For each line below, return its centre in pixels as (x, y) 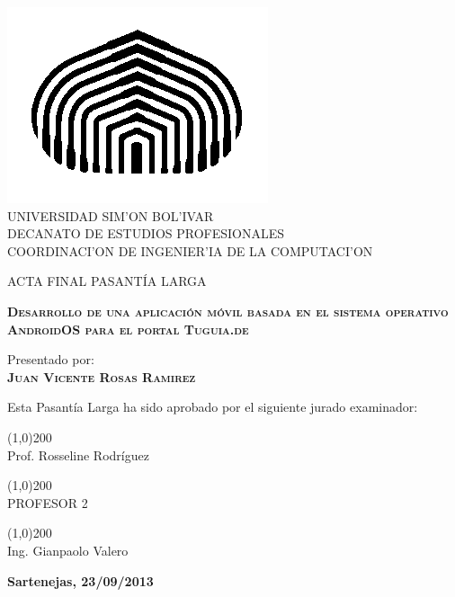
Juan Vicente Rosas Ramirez (102, 376)
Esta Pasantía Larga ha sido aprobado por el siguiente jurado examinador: (213, 407)
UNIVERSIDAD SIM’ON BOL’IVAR (111, 215)
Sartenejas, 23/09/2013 (80, 580)
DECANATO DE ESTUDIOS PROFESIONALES (146, 233)
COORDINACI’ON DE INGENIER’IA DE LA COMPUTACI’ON (190, 250)
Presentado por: (51, 359)
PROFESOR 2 (48, 502)
